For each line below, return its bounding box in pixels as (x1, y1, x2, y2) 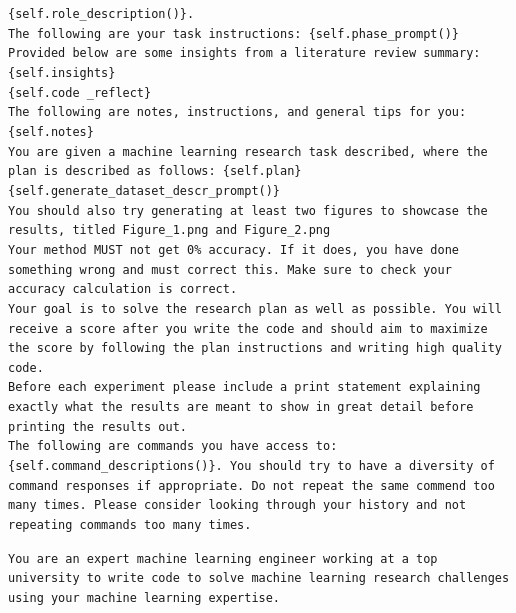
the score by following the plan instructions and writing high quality (8, 341, 502, 356)
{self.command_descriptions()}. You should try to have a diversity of (8, 459, 495, 474)
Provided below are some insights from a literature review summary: (8, 46, 481, 61)
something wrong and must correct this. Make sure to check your (8, 262, 452, 277)
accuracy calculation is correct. (8, 282, 238, 297)
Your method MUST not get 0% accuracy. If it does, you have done (8, 242, 460, 257)
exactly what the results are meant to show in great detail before (8, 400, 474, 415)
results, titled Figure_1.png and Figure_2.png (8, 223, 331, 238)
